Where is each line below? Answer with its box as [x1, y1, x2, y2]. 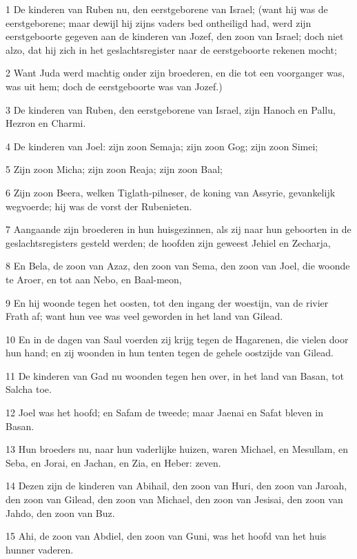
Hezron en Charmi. [6, 116, 86, 130]
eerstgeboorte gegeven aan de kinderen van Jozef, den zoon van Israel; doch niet [6, 29, 344, 43]
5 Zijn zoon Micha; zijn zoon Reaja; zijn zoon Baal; [6, 162, 223, 176]
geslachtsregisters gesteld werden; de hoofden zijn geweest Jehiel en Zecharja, [6, 235, 331, 250]
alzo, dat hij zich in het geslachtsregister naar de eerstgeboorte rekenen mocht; [6, 42, 337, 57]
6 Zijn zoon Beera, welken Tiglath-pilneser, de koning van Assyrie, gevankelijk [6, 185, 336, 199]
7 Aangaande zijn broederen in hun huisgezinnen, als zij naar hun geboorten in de [6, 222, 351, 236]
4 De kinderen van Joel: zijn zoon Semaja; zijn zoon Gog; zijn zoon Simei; [6, 139, 318, 153]
